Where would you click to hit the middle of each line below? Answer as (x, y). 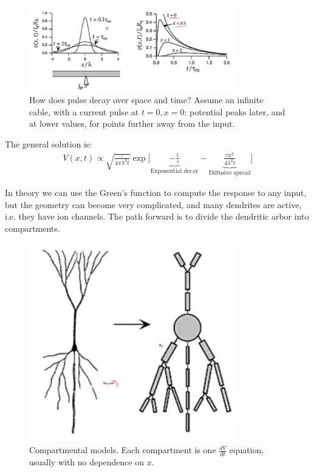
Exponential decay (174, 171)
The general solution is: (49, 144)
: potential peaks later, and (235, 111)
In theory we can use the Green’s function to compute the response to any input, (156, 193)
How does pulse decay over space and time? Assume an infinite (146, 100)
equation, (247, 450)
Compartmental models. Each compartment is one (123, 450)
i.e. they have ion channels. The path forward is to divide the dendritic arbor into (157, 216)
